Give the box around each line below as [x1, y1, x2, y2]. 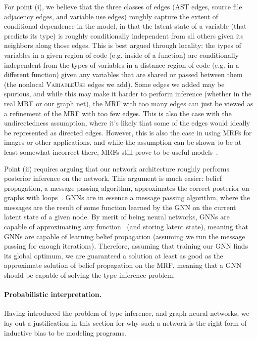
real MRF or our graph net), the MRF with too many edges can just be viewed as [4, 98, 254, 108]
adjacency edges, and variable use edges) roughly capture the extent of [4, 11, 218, 21]
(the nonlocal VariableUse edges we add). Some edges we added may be [4, 79, 225, 89]
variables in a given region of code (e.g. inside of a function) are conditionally [4, 49, 239, 60]
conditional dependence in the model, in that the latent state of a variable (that [4, 21, 247, 31]
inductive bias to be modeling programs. [4, 327, 126, 338]
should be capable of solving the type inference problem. [4, 270, 175, 280]
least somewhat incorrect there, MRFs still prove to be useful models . [4, 146, 218, 157]
